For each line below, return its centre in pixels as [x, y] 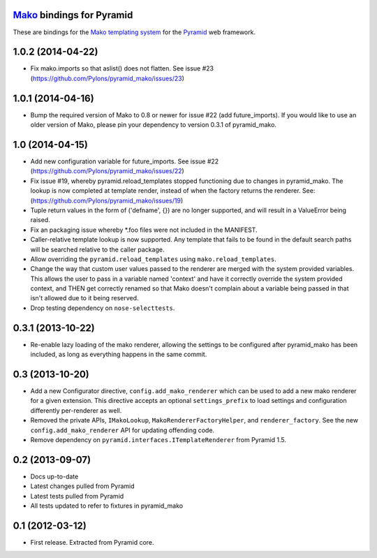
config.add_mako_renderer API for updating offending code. [123, 430]
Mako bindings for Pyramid [73, 15]
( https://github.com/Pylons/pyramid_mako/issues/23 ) [108, 78]
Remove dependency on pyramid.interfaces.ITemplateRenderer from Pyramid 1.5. [158, 440]
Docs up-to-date [54, 476]
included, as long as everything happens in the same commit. [119, 354]
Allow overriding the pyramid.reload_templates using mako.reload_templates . [154, 259]
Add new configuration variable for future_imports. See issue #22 [125, 161]
